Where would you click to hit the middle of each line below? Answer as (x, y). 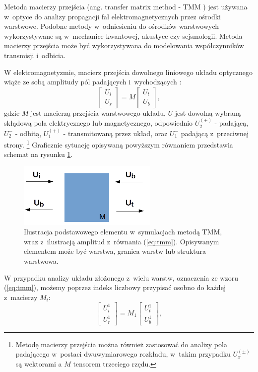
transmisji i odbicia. (35, 55)
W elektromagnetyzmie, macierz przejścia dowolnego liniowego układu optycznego (129, 72)
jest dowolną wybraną (208, 112)
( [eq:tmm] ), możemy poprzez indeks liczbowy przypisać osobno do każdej (115, 287)
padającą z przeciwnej (215, 133)
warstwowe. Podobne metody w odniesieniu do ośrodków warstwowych (112, 26)
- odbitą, (28, 133)
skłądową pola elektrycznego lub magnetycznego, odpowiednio (98, 123)
